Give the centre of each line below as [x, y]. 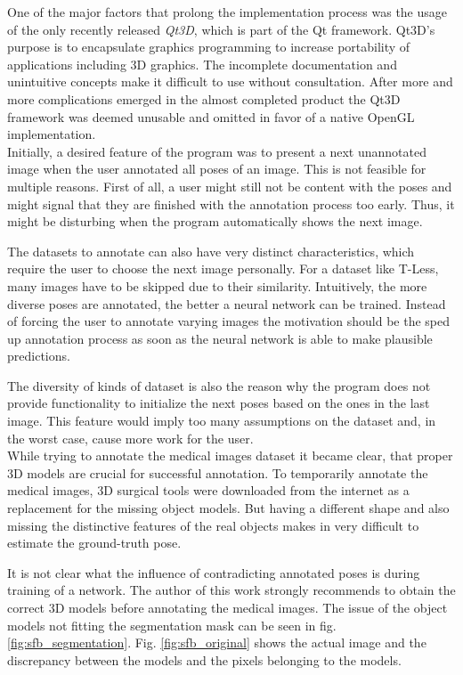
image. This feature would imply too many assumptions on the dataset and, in [222, 421]
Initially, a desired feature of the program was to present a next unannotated [217, 151]
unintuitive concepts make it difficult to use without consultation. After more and [230, 81]
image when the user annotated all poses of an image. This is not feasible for [217, 169]
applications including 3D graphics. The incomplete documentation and [202, 64]
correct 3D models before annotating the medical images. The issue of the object [227, 607]
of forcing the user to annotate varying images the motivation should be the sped [229, 321]
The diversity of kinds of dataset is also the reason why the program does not [219, 385]
